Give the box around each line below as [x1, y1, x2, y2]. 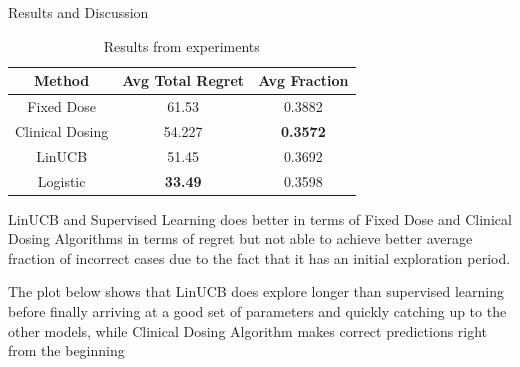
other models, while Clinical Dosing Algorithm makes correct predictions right [8, 320, 488, 341]
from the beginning [8, 340, 125, 361]
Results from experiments [103, 35, 260, 56]
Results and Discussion [8, 2, 149, 22]
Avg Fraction [258, 70, 349, 91]
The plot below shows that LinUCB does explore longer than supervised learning [8, 281, 504, 302]
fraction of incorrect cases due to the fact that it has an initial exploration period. [8, 247, 511, 268]
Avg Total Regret [122, 70, 245, 91]
